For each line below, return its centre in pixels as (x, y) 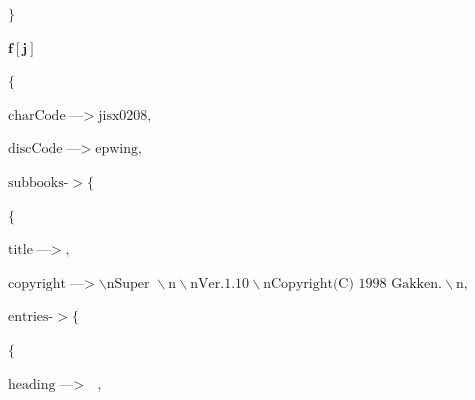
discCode (35, 149)
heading (32, 384)
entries (28, 317)
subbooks (36, 182)
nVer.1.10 (220, 283)
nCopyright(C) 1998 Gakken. (352, 283)
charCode (37, 115)
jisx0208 (123, 115)
